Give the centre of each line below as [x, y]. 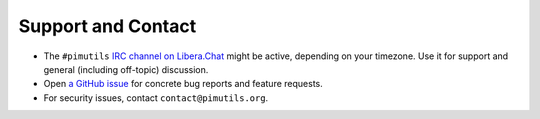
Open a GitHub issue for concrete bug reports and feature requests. [183, 84]
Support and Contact [107, 26]
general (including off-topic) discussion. [126, 69]
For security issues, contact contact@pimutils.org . [156, 97]
